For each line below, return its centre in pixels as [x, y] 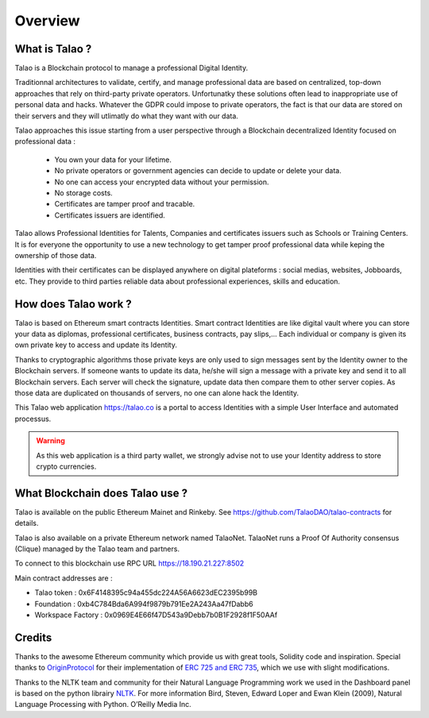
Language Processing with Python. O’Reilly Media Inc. [103, 704]
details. [27, 523]
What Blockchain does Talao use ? [101, 493]
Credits [33, 637]
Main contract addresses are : [64, 578]
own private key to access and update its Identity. [96, 345]
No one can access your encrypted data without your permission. [162, 182]
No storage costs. [83, 193]
